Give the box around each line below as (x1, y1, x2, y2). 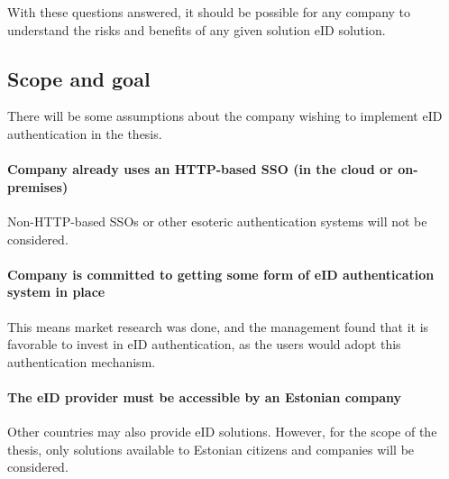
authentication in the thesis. (7, 124, 162, 143)
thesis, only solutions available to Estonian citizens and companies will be (7, 439, 415, 458)
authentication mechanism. (7, 352, 156, 371)
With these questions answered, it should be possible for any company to (7, 3, 411, 21)
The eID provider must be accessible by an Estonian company (7, 387, 402, 406)
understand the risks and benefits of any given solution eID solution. (7, 20, 386, 39)
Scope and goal (7, 64, 151, 92)
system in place (7, 282, 105, 301)
